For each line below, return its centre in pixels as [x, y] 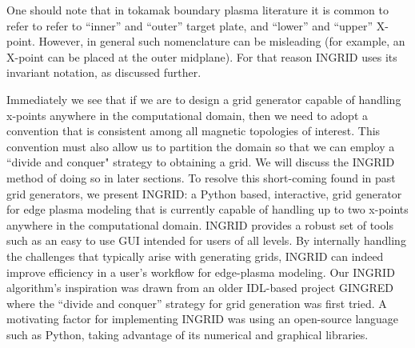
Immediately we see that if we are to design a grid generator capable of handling [204, 99]
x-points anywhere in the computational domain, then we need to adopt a [188, 115]
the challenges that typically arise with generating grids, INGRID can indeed [195, 256]
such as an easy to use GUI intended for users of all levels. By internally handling [206, 240]
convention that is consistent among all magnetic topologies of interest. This [194, 131]
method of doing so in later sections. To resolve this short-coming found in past [201, 177]
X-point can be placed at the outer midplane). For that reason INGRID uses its [202, 56]
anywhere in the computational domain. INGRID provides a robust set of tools [200, 224]
